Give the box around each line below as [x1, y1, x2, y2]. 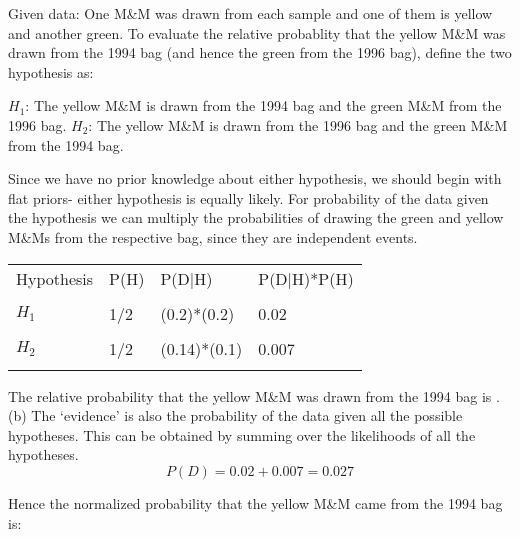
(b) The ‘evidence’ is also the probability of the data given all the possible [8, 405, 463, 426]
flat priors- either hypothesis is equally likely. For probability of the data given [8, 187, 489, 208]
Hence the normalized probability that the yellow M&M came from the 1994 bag [8, 492, 503, 513]
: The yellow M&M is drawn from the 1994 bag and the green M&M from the [25, 95, 502, 116]
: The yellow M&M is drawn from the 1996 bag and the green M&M [88, 114, 508, 135]
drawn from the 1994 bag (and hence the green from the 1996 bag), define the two [8, 42, 512, 63]
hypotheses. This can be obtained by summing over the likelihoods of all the [8, 424, 476, 445]
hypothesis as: [8, 61, 94, 82]
